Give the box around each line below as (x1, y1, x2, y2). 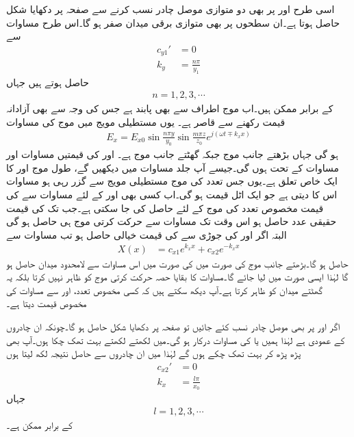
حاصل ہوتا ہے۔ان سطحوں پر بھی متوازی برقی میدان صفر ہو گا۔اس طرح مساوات (6, 15, 340, 29)
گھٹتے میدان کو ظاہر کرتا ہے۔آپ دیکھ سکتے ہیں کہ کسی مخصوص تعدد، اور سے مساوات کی (6, 282, 323, 297)
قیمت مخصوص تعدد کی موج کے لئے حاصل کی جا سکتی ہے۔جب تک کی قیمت (6, 200, 324, 215)
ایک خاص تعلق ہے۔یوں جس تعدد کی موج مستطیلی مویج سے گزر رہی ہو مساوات (6, 174, 338, 188)
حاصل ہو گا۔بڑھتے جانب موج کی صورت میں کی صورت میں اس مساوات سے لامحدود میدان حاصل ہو (6, 256, 349, 270)
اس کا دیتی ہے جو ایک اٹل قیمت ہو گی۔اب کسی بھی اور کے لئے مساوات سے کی (6, 187, 338, 202)
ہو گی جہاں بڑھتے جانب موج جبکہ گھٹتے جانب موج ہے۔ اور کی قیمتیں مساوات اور (6, 147, 338, 161)
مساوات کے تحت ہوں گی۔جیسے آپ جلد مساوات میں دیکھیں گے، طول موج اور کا (6, 160, 339, 174)
